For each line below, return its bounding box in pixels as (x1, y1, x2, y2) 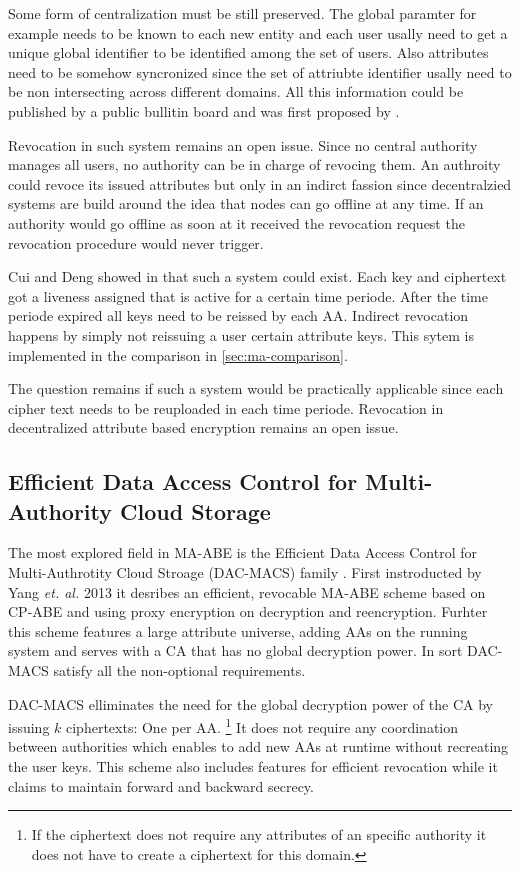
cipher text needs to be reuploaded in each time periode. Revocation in (8, 397, 444, 418)
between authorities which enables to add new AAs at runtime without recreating (8, 736, 509, 757)
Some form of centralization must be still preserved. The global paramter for (8, 3, 477, 23)
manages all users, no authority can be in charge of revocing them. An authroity (8, 154, 501, 175)
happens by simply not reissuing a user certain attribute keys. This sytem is (8, 324, 474, 345)
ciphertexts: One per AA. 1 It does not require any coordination (66, 714, 459, 737)
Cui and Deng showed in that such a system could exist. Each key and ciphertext (8, 266, 507, 287)
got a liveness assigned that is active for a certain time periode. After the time (8, 285, 488, 306)
